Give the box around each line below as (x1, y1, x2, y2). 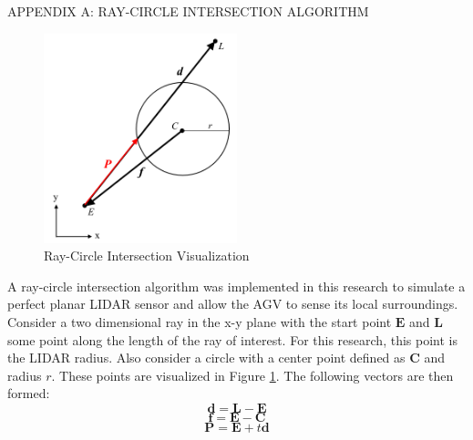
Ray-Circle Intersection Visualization (44, 246, 250, 265)
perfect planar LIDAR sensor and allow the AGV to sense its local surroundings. (7, 294, 458, 313)
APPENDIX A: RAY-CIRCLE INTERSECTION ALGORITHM (7, 2, 369, 20)
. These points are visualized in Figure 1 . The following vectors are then (51, 365, 454, 384)
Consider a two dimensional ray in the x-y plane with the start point (7, 312, 392, 331)
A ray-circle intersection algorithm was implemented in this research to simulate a (7, 276, 466, 295)
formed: (7, 384, 50, 403)
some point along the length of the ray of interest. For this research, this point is (7, 330, 458, 349)
